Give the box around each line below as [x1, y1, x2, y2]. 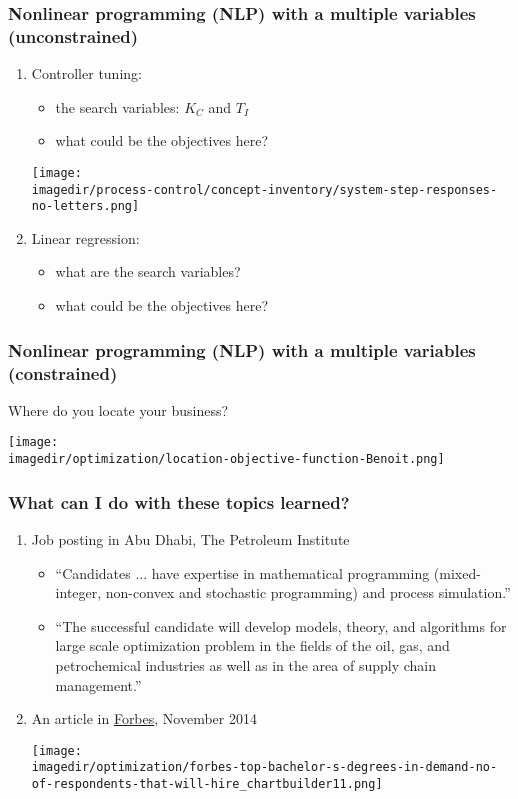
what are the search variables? [55, 261, 241, 282]
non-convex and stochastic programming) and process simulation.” [105, 582, 511, 603]
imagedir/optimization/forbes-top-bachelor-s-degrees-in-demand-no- [31, 760, 498, 775]
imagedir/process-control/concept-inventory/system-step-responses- [31, 182, 498, 197]
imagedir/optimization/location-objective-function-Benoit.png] [8, 452, 445, 467]
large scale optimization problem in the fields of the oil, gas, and [55, 635, 450, 656]
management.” [55, 674, 142, 695]
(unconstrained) [8, 23, 139, 48]
